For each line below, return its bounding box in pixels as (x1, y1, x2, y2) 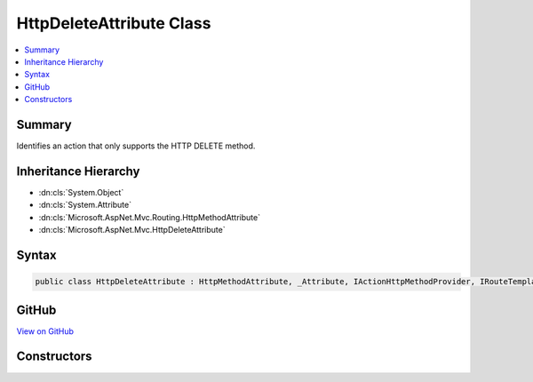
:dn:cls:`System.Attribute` (38, 200, 132, 211)
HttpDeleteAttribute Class (16, 13, 211, 33)
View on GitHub (16, 325, 75, 337)
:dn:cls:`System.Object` (38, 187, 124, 197)
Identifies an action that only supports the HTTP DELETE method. (16, 140, 256, 151)
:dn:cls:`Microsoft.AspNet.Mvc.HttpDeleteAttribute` (38, 225, 226, 235)
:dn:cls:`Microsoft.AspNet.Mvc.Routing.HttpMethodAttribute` (38, 211, 261, 222)
